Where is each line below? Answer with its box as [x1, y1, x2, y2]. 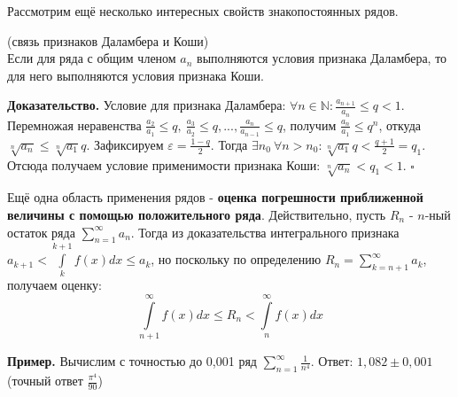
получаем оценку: [7, 276, 102, 294]
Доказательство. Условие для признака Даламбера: [7, 96, 286, 114]
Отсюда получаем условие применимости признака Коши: [7, 155, 321, 174]
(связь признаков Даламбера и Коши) [7, 31, 209, 50]
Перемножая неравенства [7, 115, 142, 134]
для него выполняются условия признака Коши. [7, 66, 264, 84]
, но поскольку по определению [151, 250, 322, 269]
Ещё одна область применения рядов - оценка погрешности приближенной [7, 188, 423, 206]
